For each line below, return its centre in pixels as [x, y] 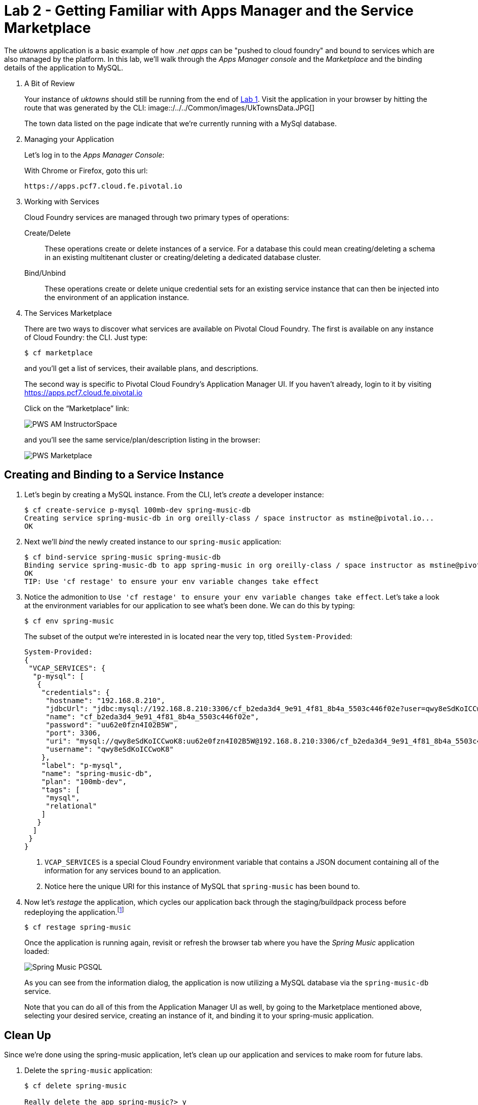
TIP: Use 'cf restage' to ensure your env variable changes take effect [172, 581]
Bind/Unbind [45, 273]
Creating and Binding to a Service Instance [114, 475]
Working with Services [62, 201]
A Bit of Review [50, 83]
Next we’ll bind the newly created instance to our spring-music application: [153, 541]
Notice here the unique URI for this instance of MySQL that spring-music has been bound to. [202, 886]
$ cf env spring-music [69, 621]
